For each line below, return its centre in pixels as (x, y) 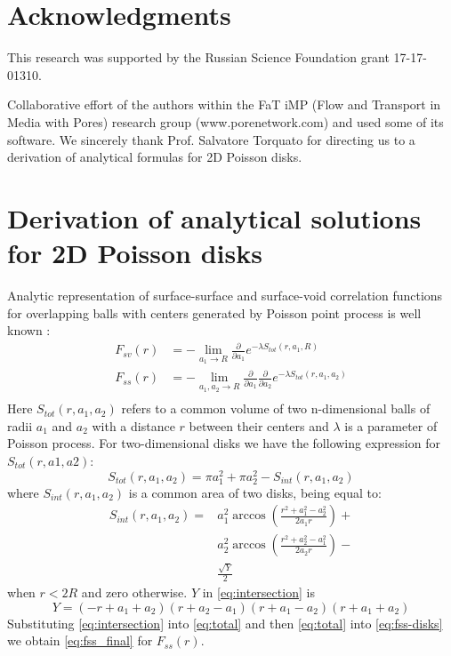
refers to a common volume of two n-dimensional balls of (276, 408)
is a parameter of (391, 425)
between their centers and (259, 425)
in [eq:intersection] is (258, 592)
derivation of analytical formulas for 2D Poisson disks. (155, 157)
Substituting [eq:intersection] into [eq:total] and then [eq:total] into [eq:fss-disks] (225, 623)
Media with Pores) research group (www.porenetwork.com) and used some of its (225, 121)
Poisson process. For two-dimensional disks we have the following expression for (224, 443)
